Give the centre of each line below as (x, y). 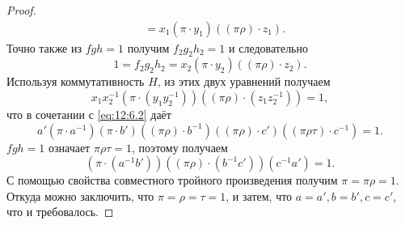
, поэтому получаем (179, 147)
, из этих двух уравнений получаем (244, 81)
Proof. (21, 10)
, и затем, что (259, 195)
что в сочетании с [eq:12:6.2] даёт (89, 115)
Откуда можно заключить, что (80, 195)
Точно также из (44, 47)
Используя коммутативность (76, 81)
